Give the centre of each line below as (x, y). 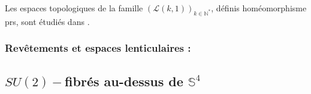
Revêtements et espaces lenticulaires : (98, 48)
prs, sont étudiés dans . (47, 21)
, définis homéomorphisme (259, 8)
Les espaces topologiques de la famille (74, 8)
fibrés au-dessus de (124, 81)
